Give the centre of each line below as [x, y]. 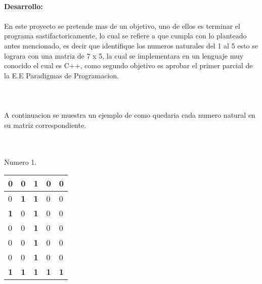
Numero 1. [20, 161]
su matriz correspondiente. [45, 125]
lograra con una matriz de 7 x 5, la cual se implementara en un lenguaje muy [124, 55]
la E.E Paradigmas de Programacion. [61, 75]
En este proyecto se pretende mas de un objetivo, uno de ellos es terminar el [122, 26]
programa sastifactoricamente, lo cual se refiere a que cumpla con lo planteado [125, 36]
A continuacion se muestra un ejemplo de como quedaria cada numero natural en [130, 115]
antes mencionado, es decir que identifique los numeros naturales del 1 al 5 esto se [131, 45]
